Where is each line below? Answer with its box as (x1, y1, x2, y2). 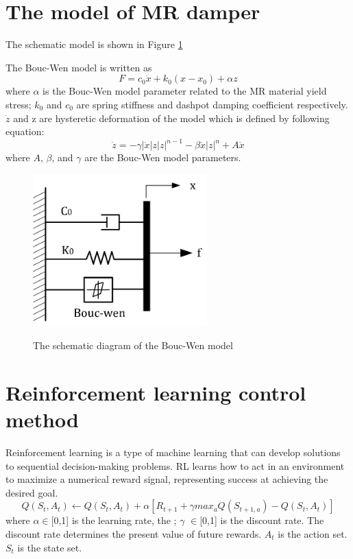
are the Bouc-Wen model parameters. (84, 150, 241, 165)
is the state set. (17, 540, 82, 554)
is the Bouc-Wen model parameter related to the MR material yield (42, 84, 327, 98)
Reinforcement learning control (5, 378, 306, 406)
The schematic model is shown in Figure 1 (5, 37, 183, 51)
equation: (5, 124, 45, 139)
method (5, 405, 79, 433)
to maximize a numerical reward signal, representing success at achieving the (5, 472, 328, 486)
